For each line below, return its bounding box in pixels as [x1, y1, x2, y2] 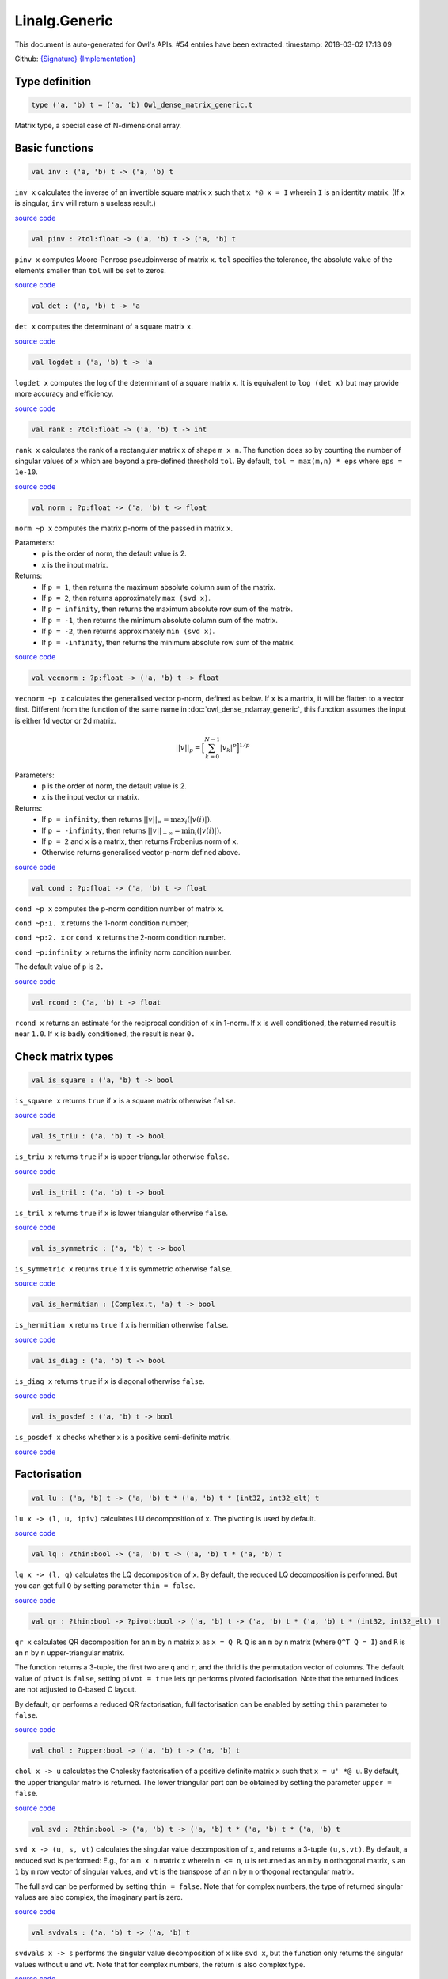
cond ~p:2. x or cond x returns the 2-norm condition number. [14, 933, 226, 942]
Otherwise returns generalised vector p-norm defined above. [41, 848, 241, 857]
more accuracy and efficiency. [14, 389, 114, 399]
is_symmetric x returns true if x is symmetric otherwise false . [14, 1264, 233, 1274]
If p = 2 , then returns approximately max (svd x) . [41, 594, 211, 602]
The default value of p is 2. [14, 962, 104, 971]
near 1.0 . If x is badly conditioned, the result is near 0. [14, 1029, 196, 1039]
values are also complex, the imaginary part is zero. [14, 1893, 184, 1902]
